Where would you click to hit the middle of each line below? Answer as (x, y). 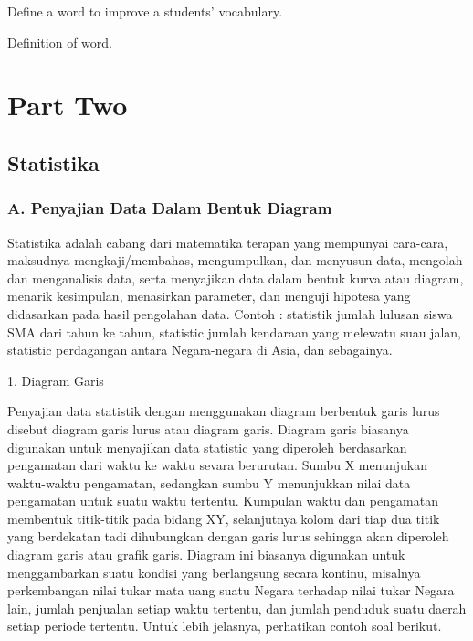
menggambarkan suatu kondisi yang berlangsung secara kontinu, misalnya (214, 572)
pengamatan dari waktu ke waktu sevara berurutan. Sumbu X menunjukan (217, 465)
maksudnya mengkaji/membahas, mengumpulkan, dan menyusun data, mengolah (235, 260)
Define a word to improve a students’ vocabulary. (145, 11)
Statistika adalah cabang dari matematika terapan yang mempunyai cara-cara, (228, 242)
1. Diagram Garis (56, 380)
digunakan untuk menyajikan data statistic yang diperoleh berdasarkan (207, 447)
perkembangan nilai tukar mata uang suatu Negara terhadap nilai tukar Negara (231, 590)
